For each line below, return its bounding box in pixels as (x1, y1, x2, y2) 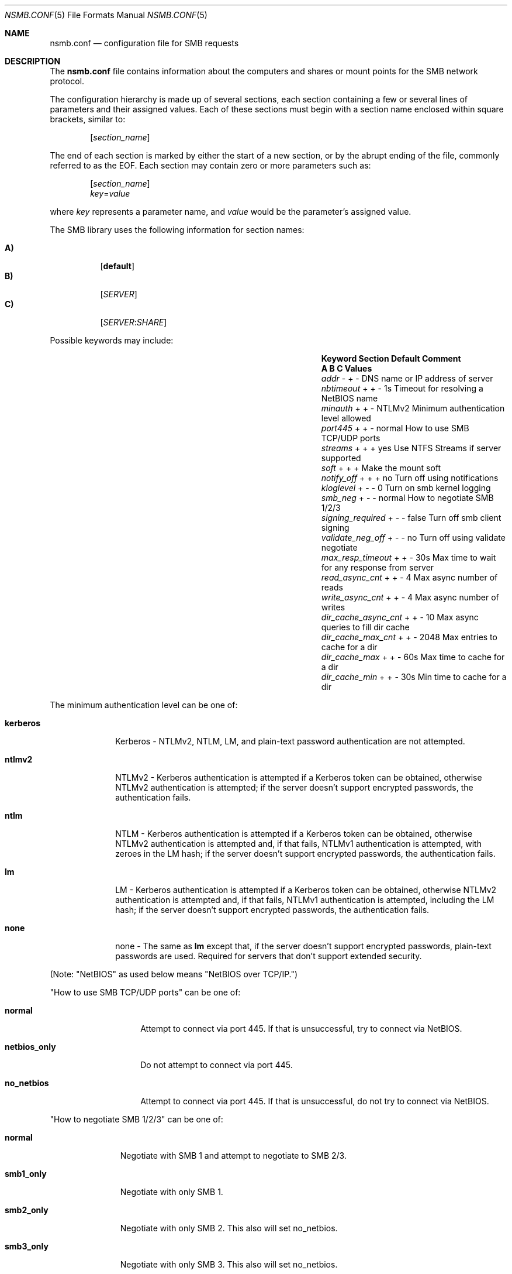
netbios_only (5, 1042, 56, 1052)
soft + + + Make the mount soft (321, 463, 441, 473)
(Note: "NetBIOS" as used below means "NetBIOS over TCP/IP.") (50, 969, 298, 979)
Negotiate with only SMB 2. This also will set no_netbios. (120, 1223, 338, 1233)
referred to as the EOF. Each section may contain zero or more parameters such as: (50, 160, 371, 170)
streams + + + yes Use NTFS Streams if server (321, 443, 501, 453)
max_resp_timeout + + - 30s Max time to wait (321, 552, 496, 562)
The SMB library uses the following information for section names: (50, 225, 305, 235)
